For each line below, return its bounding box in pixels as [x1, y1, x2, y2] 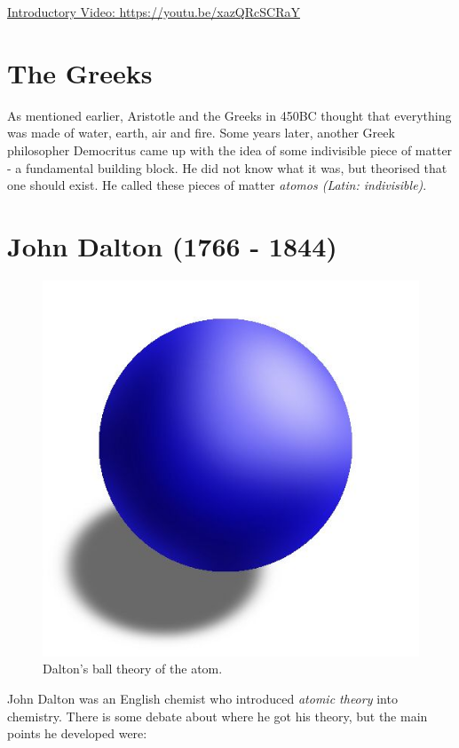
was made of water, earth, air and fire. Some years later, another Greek [7, 123, 395, 142]
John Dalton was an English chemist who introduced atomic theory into [7, 689, 398, 707]
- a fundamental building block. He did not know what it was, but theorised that [7, 158, 447, 177]
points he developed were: [7, 724, 147, 743]
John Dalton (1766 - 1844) [7, 227, 337, 264]
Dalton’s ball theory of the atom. [43, 659, 223, 678]
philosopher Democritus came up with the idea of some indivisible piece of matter [7, 140, 453, 159]
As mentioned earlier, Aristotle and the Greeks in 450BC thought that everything [7, 106, 452, 124]
